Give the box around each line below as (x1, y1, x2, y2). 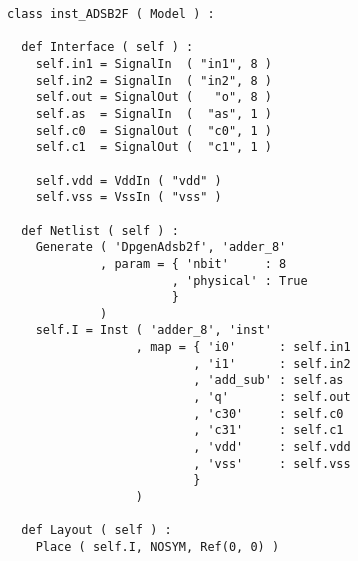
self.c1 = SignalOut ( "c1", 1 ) (35, 140, 272, 155)
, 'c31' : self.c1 (193, 423, 344, 438)
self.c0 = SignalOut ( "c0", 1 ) (35, 123, 272, 138)
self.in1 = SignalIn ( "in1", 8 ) (35, 56, 272, 71)
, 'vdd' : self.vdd (193, 440, 351, 455)
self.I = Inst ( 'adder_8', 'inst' (35, 323, 272, 338)
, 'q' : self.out (193, 390, 351, 405)
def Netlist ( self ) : (21, 223, 179, 238)
